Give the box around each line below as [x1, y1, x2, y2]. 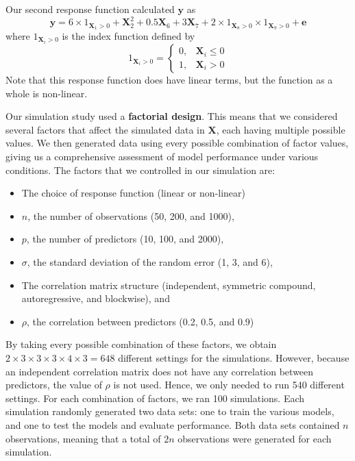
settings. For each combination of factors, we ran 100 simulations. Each [5, 390, 305, 405]
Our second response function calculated [5, 2, 175, 16]
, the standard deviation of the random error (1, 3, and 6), [27, 254, 273, 269]
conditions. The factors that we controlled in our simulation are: [5, 162, 276, 177]
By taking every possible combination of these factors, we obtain [5, 337, 277, 351]
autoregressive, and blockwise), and [21, 291, 170, 306]
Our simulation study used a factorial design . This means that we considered [5, 109, 338, 123]
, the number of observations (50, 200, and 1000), [27, 208, 234, 223]
